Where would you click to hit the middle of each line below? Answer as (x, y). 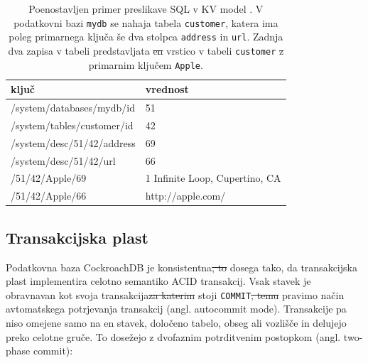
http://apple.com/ (185, 196)
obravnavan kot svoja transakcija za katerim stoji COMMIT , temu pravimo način (175, 294)
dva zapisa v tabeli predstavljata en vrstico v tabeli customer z (146, 50)
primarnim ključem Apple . (146, 64)
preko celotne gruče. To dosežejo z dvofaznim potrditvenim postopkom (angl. (173, 336)
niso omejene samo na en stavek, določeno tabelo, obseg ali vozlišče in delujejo (176, 323)
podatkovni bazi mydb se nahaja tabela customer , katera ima (146, 22)
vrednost (167, 89)
